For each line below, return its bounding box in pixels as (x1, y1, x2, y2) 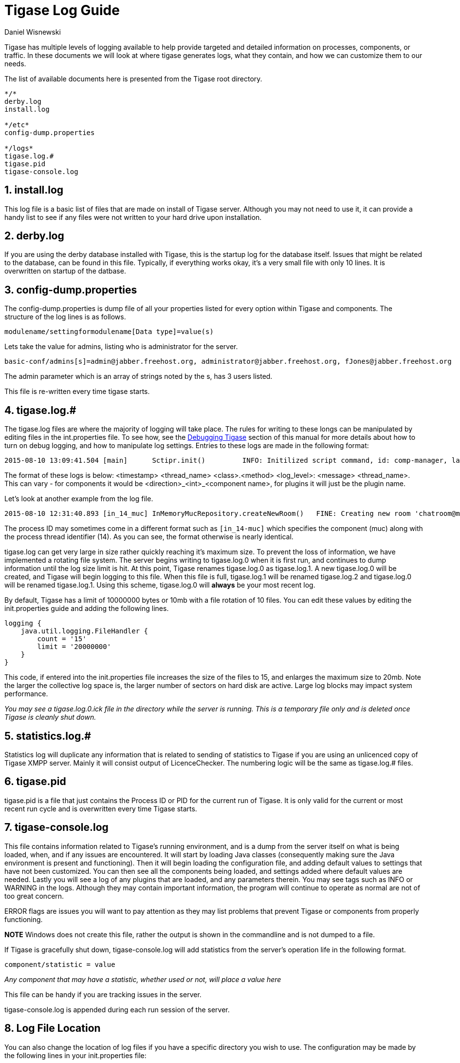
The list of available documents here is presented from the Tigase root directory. (4, 74, 262, 83)
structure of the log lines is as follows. (4, 313, 126, 321)
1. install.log (4, 184, 64, 197)
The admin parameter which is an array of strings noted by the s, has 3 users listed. (4, 372, 273, 381)
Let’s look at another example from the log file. (4, 494, 153, 503)
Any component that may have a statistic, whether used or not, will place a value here (4, 975, 281, 984)
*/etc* (4, 120, 29, 129)
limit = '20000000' (37, 643, 111, 651)
